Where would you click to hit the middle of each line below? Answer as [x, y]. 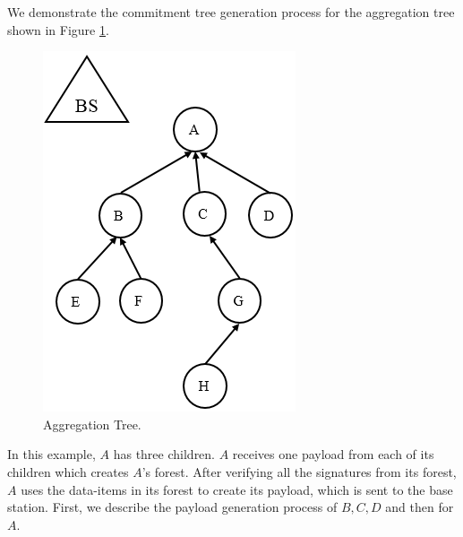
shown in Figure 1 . [58, 29]
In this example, [51, 454]
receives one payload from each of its [333, 454]
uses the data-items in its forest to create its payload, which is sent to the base [237, 489]
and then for [420, 507]
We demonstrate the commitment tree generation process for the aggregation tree [231, 12]
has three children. [164, 454]
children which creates [68, 471]
